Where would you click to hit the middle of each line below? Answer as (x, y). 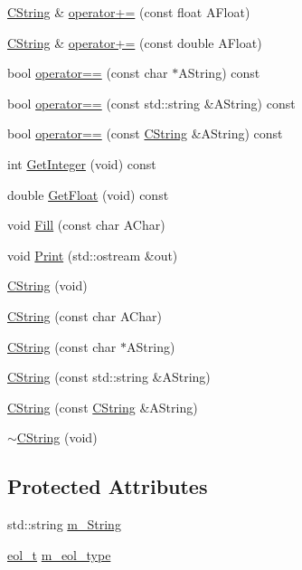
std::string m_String (64, 524)
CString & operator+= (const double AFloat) (135, 42)
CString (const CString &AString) (103, 407)
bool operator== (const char (88, 73)
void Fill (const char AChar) (86, 225)
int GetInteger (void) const (82, 163)
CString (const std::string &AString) (109, 377)
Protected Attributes (108, 486)
